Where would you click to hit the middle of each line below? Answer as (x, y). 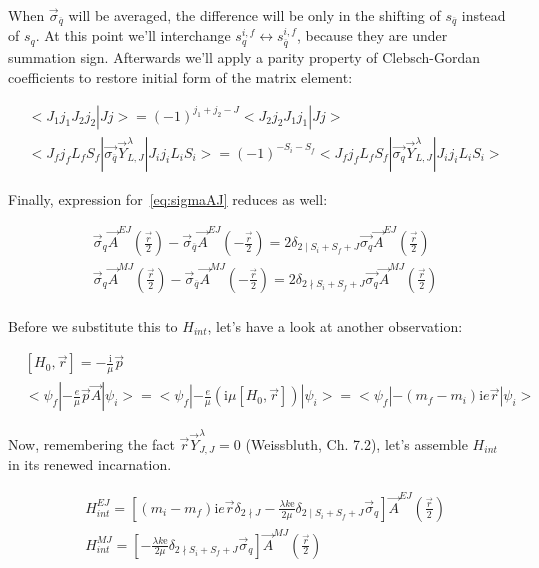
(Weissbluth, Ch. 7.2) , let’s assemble (356, 444)
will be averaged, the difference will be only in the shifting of (254, 15)
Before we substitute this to (93, 325)
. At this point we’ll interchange (133, 35)
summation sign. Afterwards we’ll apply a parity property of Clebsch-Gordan (244, 57)
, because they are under (372, 35)
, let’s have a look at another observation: (335, 325)
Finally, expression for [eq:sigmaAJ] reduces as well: (168, 198)
